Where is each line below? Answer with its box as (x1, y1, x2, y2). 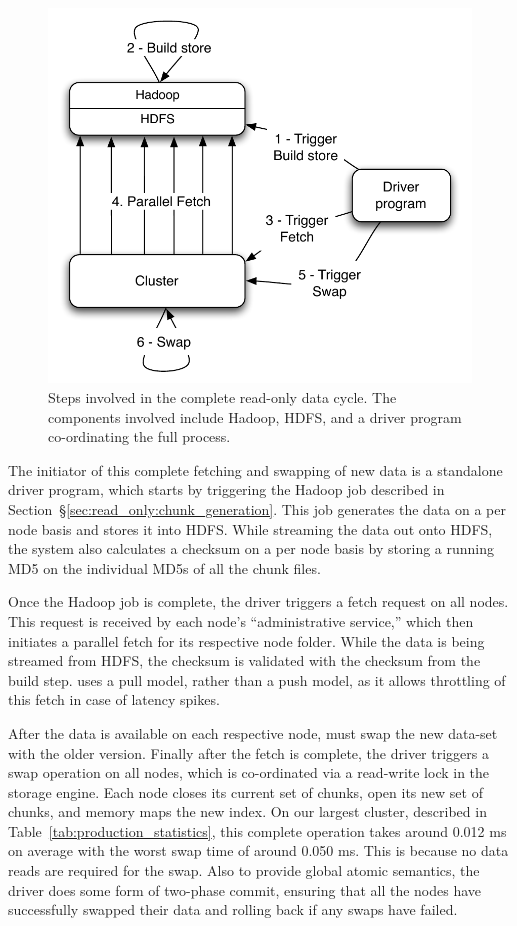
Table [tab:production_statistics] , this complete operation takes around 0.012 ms (8, 820, 507, 841)
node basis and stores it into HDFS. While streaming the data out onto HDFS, (8, 518, 493, 539)
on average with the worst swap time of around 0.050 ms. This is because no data (8, 840, 509, 861)
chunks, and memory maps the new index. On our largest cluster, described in (8, 801, 487, 822)
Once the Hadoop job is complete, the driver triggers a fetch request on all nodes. (8, 591, 509, 612)
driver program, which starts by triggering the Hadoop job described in (8, 479, 445, 500)
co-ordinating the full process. (48, 426, 231, 447)
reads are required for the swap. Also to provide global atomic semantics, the (8, 860, 480, 881)
